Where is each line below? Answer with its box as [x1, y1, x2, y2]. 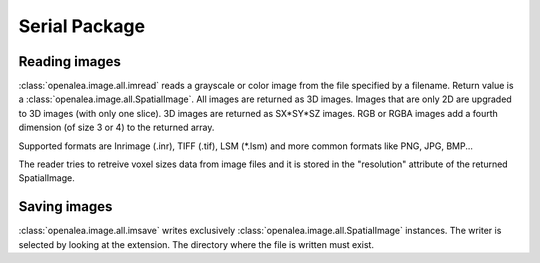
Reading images [18, 53, 122, 70]
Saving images [18, 198, 113, 215]
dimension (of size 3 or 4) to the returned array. [18, 121, 215, 134]
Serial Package [18, 15, 145, 37]
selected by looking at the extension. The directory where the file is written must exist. [18, 238, 375, 250]
